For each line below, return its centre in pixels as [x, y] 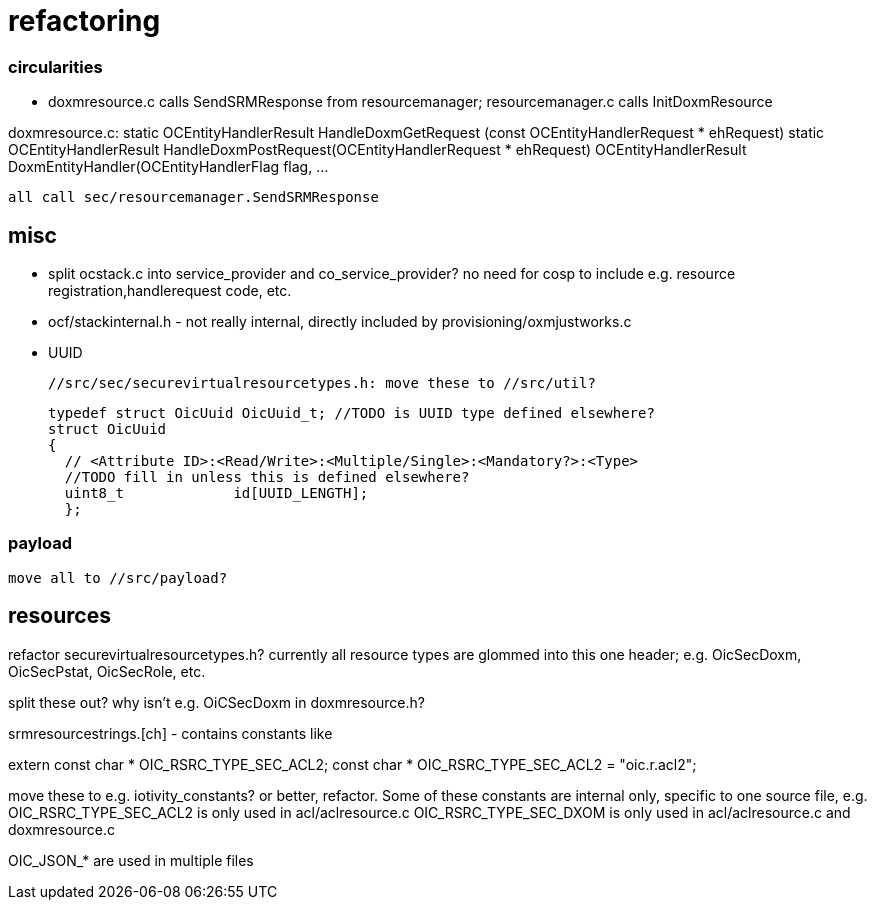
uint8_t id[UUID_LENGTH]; [216, 492]
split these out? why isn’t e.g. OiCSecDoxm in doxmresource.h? [216, 702]
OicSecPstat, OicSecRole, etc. [107, 671]
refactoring [84, 21]
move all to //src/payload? [118, 577]
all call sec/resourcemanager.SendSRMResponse [193, 197]
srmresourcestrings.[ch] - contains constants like [170, 733]
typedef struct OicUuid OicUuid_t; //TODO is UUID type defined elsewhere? [351, 412]
